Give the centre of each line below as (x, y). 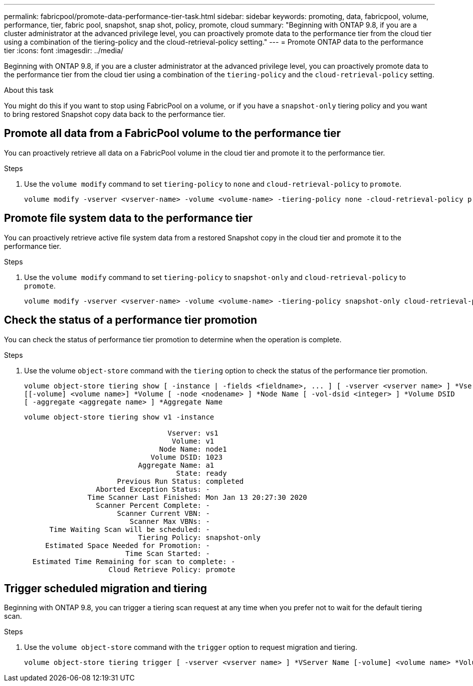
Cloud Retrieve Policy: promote (172, 569)
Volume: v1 (193, 441)
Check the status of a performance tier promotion (131, 320)
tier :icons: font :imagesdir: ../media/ (64, 50)
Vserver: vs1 (193, 433)
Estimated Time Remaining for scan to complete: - (134, 561)
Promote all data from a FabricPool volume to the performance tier (173, 133)
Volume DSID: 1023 (187, 457)
